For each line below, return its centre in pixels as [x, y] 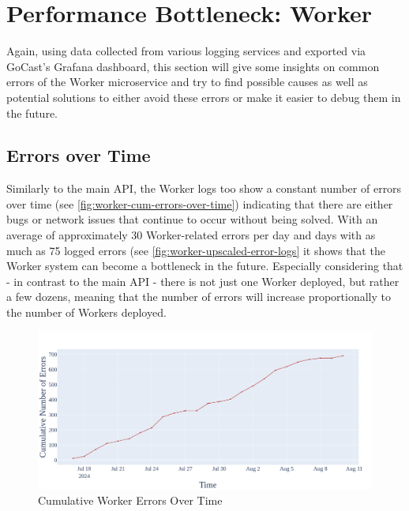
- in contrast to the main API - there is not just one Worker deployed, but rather [203, 281]
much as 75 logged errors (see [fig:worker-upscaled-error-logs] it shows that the [196, 250]
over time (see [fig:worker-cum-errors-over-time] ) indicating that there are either [200, 203]
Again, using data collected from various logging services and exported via [186, 51]
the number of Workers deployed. [86, 312]
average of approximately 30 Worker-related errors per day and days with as [191, 235]
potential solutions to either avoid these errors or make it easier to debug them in [204, 97]
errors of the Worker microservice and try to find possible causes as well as [187, 82]
